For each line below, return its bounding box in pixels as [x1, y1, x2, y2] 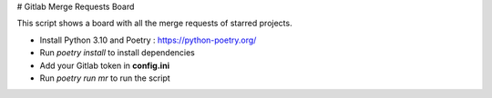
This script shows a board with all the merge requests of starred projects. [16, 18, 292, 29]
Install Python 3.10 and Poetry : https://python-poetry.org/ [39, 34, 257, 45]
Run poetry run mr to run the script [39, 73, 170, 83]
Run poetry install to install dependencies [39, 47, 196, 58]
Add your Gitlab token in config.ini [39, 60, 170, 71]
